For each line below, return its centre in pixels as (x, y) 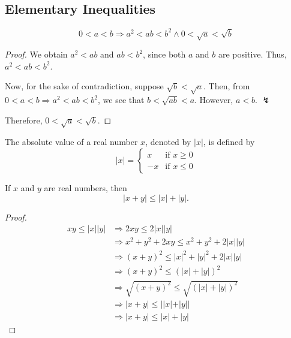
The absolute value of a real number (71, 142)
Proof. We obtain (36, 54)
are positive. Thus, (253, 54)
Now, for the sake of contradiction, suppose (84, 86)
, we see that (121, 100)
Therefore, (24, 120)
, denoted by (168, 142)
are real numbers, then (85, 188)
